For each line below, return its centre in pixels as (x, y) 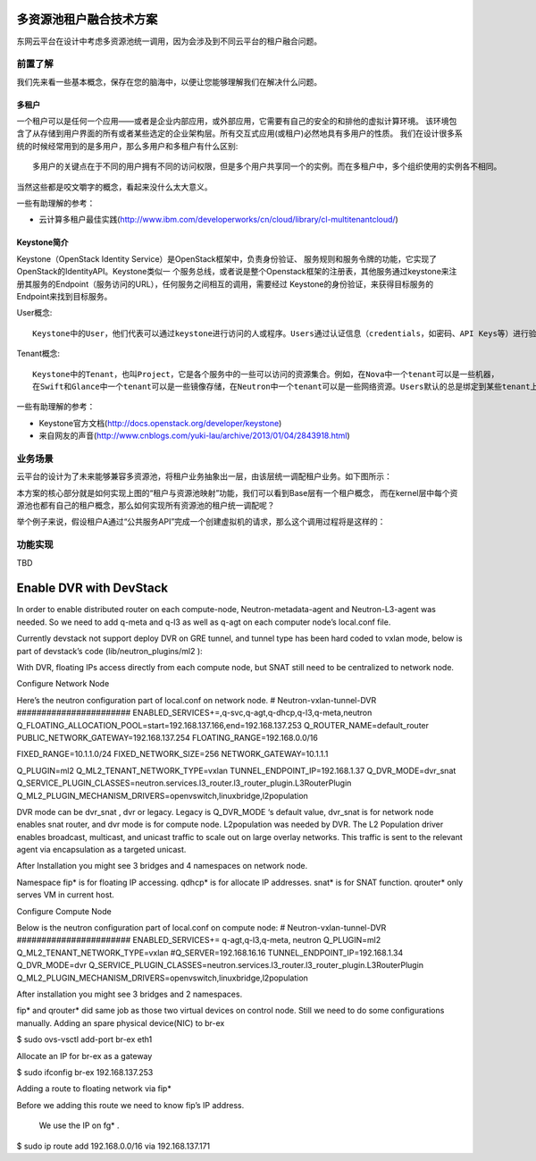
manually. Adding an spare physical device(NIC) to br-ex (121, 1022)
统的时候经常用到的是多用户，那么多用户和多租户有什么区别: (127, 146)
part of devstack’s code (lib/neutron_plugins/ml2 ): (109, 651)
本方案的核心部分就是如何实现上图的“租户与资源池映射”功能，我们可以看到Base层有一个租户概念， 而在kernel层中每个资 (237, 492)
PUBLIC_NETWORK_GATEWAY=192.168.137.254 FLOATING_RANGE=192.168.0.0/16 (167, 737)
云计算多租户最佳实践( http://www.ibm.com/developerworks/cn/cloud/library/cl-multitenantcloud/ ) (219, 220)
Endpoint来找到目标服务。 (64, 296)
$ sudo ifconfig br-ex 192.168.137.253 (85, 1072)
